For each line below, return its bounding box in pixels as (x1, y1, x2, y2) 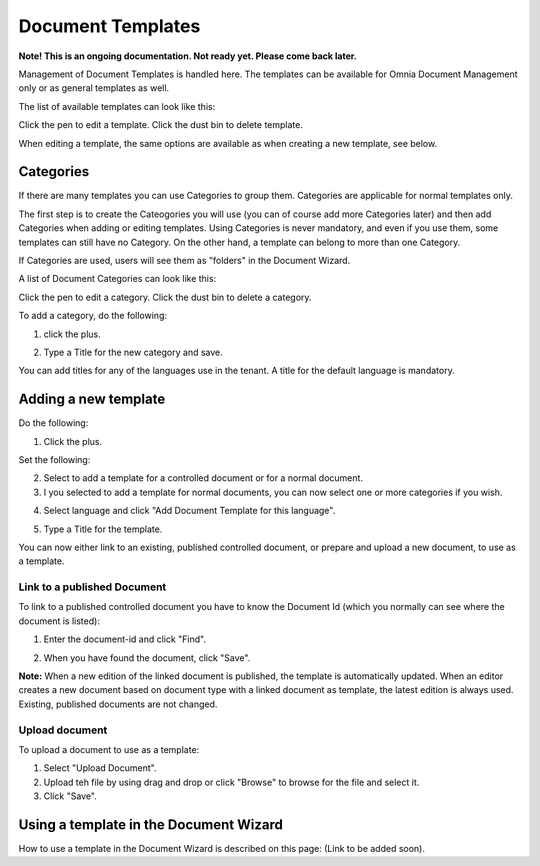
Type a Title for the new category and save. (43, 346, 224, 358)
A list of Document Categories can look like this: (18, 273, 217, 285)
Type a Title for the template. (43, 523, 163, 535)
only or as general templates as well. (18, 82, 170, 94)
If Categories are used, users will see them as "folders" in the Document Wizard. (18, 254, 351, 266)
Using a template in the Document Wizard (18, 816, 284, 833)
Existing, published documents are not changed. (18, 698, 218, 710)
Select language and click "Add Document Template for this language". (43, 505, 336, 517)
